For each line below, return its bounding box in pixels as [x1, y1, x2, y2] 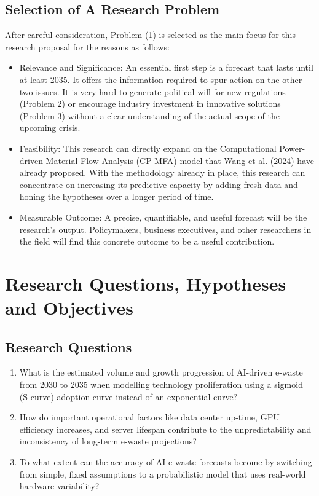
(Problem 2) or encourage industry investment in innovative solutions [19, 97, 281, 110]
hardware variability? [19, 479, 100, 492]
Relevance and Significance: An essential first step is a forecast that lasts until [19, 61, 313, 74]
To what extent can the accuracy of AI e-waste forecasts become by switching [19, 455, 312, 468]
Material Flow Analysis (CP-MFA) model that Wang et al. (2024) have [45, 154, 314, 167]
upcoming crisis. [19, 121, 81, 134]
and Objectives [5, 295, 134, 320]
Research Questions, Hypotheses [5, 270, 286, 296]
